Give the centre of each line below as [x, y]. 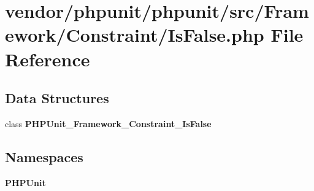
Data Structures [57, 98]
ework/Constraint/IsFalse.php [135, 35]
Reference [48, 59]
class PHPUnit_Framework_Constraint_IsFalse [108, 123]
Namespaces [44, 156]
